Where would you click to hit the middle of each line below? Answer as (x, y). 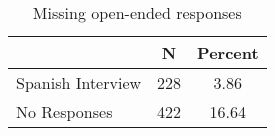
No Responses (64, 111)
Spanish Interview (79, 82)
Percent (228, 52)
